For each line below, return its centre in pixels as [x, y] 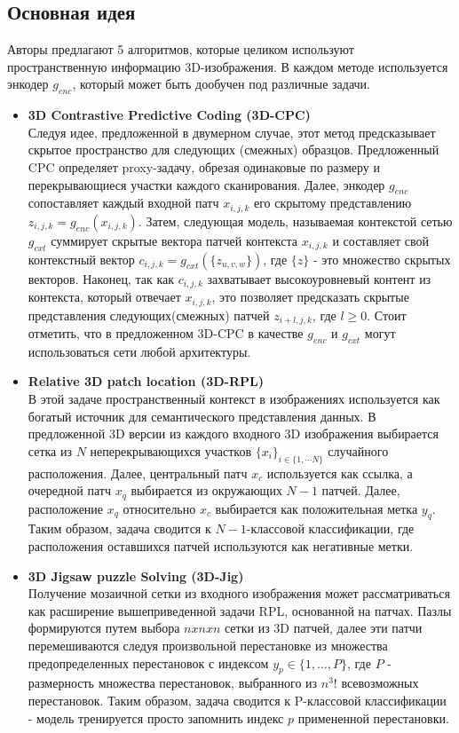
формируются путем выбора [104, 628]
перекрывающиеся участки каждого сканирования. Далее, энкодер [206, 184]
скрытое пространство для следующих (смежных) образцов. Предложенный [233, 150]
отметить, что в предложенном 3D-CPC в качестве [166, 332]
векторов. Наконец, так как [101, 278]
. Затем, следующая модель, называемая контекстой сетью [295, 221]
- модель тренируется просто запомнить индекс [156, 717]
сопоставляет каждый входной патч [123, 203]
